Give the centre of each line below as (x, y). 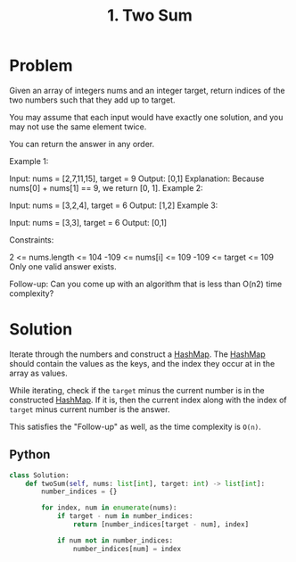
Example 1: (29, 161)
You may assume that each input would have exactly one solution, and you (146, 117)
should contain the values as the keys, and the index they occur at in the (142, 363)
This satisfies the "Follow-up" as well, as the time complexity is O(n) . (135, 426)
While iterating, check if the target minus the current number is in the (137, 390)
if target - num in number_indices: (125, 517)
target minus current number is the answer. (90, 409)
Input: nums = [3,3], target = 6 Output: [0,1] (88, 222)
